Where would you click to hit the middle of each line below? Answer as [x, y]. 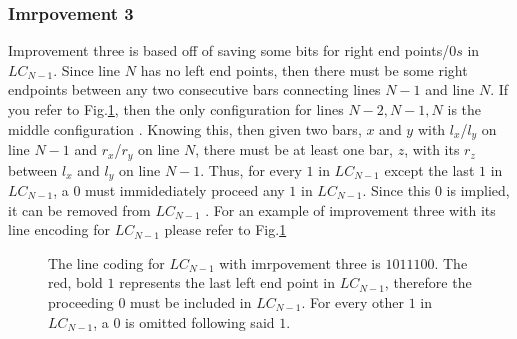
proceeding [81, 301]
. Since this [396, 189]
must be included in [191, 301]
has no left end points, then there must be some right [304, 69]
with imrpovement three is [300, 262]
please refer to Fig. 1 [225, 229]
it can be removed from [79, 209]
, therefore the [428, 282]
